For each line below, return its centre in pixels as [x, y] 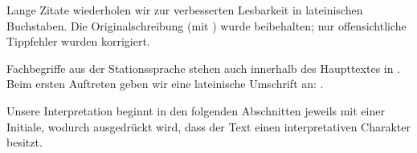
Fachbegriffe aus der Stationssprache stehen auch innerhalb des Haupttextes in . [204, 68]
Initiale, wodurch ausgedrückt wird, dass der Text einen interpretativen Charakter [209, 126]
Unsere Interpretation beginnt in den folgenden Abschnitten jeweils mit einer [196, 110]
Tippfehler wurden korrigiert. [78, 41]
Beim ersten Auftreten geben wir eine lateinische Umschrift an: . [165, 84]
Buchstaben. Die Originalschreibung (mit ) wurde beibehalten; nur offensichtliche [206, 25]
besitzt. [25, 142]
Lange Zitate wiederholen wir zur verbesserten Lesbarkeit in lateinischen [185, 10]
